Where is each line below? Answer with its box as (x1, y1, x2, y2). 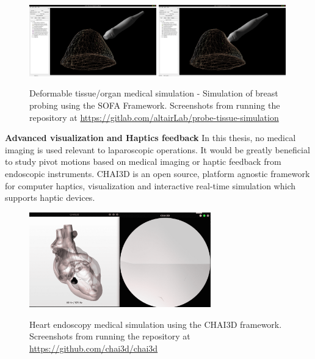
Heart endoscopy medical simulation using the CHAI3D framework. (29, 317, 282, 330)
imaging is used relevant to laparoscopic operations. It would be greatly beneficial (5, 143, 310, 156)
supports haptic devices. (5, 191, 95, 204)
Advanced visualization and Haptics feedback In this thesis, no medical (5, 131, 296, 144)
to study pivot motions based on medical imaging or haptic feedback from (5, 155, 281, 168)
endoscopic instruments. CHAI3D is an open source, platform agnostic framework (5, 167, 310, 180)
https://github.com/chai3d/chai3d (29, 341, 158, 354)
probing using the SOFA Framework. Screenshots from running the (29, 99, 280, 112)
